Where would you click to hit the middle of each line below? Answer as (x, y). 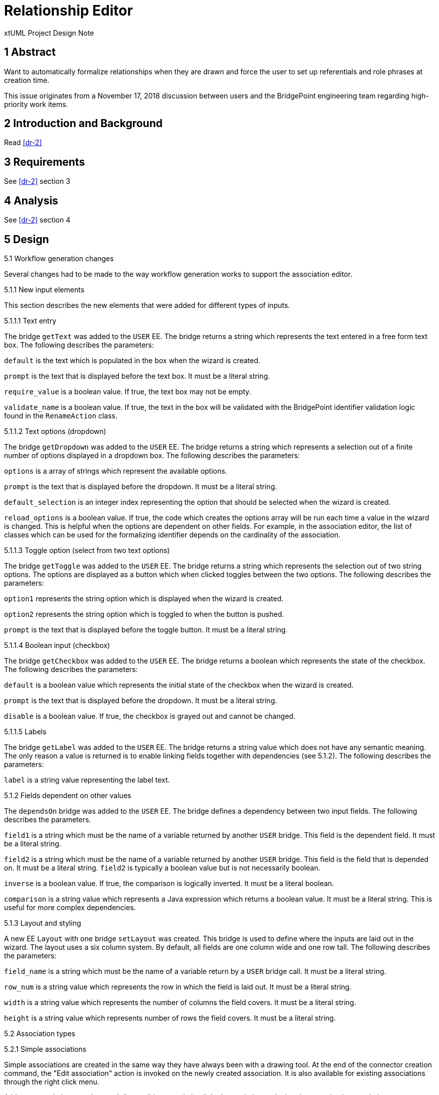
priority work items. (36, 104)
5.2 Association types (40, 1033)
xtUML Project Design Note (49, 33)
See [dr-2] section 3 (37, 181)
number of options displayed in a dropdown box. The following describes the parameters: (152, 455)
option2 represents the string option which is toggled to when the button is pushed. (144, 614)
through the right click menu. (52, 1081)
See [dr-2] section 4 (37, 220)
